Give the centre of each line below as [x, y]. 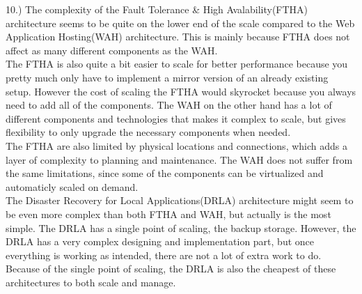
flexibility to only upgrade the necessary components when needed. [148, 132]
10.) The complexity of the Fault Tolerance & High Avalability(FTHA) [157, 9]
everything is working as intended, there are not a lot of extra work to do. [164, 255]
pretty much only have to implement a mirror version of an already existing [167, 77]
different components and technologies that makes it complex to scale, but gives [176, 118]
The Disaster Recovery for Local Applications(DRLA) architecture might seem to [180, 200]
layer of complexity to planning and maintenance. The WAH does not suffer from [179, 159]
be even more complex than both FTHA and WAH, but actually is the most [168, 214]
